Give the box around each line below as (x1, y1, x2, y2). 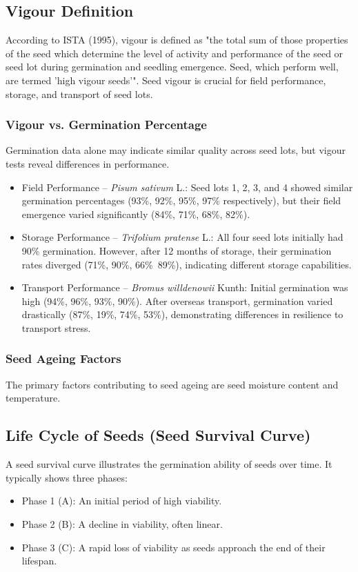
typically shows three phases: (6, 470, 128, 484)
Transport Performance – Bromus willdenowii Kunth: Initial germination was (21, 280, 348, 295)
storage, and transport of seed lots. (6, 86, 153, 101)
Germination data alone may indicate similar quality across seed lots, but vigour (6, 143, 346, 157)
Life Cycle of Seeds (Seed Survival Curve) (6, 424, 311, 446)
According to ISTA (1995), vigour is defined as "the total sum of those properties (6, 32, 348, 47)
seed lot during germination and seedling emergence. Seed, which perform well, (6, 59, 339, 74)
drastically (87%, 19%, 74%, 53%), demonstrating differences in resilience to (21, 307, 344, 322)
